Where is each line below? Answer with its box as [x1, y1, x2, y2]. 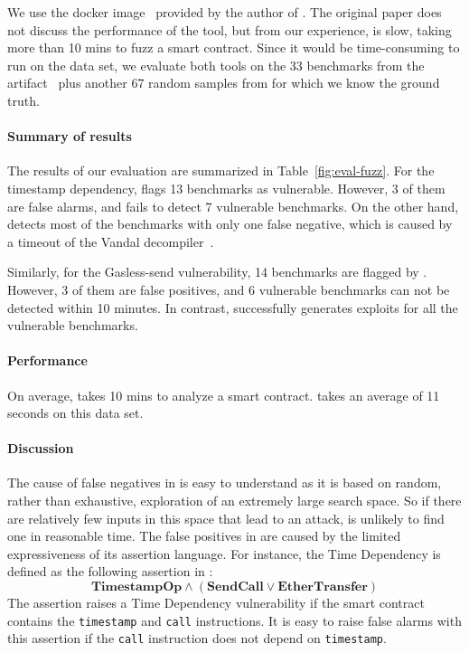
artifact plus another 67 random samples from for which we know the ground [7, 73, 440, 92]
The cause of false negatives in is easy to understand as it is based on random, [7, 473, 442, 492]
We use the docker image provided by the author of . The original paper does [7, 3, 442, 21]
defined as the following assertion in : [7, 562, 213, 581]
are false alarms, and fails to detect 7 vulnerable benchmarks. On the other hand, [7, 196, 459, 215]
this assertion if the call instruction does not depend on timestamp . [7, 629, 387, 648]
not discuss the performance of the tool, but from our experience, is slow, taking [7, 20, 452, 39]
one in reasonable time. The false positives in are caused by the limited [7, 526, 401, 545]
